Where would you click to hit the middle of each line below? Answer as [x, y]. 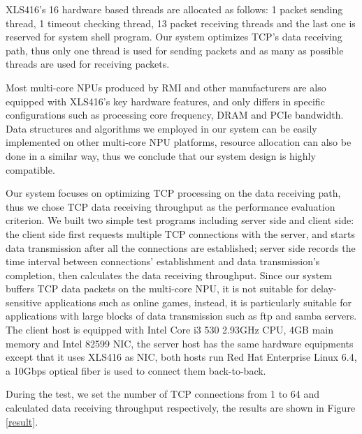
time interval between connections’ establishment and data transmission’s [163, 261]
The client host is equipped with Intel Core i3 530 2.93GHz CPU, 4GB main [169, 330]
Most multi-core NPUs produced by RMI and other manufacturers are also [166, 87]
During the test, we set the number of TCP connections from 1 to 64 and [163, 394]
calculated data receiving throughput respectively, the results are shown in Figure [181, 408]
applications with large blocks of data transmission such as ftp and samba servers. [181, 316]
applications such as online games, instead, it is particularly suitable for [198, 302]
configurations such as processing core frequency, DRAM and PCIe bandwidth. [175, 115]
